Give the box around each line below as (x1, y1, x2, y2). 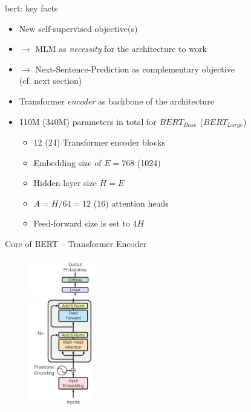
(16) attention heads (93, 196, 169, 209)
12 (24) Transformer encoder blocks (33, 136, 165, 149)
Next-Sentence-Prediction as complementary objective (35, 62, 235, 75)
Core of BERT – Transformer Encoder (5, 237, 147, 249)
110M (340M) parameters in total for (19, 115, 157, 127)
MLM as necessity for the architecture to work (35, 42, 207, 55)
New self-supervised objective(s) (19, 22, 138, 34)
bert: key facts (5, 2, 58, 14)
